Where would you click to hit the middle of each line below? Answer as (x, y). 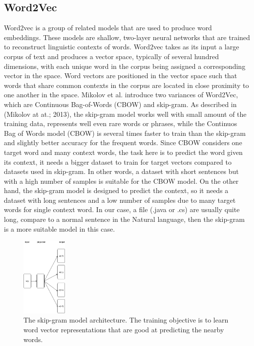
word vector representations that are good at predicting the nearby (124, 329)
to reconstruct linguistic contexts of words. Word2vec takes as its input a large (122, 47)
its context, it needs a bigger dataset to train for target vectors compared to (118, 162)
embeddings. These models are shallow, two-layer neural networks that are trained (127, 37)
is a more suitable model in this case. (60, 228)
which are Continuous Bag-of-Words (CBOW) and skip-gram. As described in (120, 104)
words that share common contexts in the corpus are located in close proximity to (127, 85)
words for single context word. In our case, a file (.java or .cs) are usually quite (122, 209)
